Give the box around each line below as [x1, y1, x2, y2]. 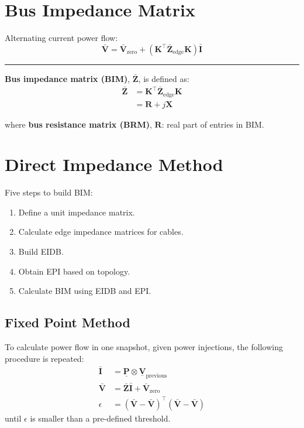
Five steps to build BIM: [5, 186, 93, 198]
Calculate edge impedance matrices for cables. [18, 225, 184, 238]
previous [146, 373, 167, 379]
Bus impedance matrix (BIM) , [5, 72, 130, 84]
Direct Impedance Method [5, 152, 223, 176]
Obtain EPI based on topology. [18, 265, 130, 277]
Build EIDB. [18, 245, 64, 258]
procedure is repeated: [5, 352, 84, 364]
